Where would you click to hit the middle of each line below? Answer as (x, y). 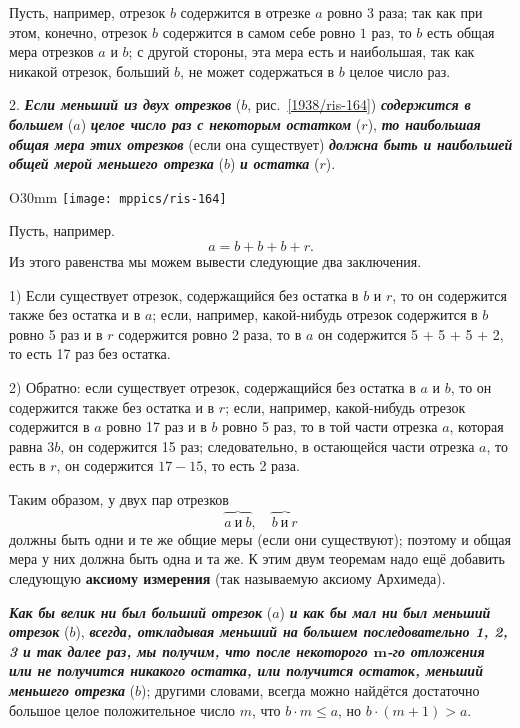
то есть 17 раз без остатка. (90, 353)
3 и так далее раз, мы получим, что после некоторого (188, 650)
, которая (476, 426)
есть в (27, 465)
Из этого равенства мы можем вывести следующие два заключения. (215, 261)
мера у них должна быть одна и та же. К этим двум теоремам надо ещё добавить (257, 558)
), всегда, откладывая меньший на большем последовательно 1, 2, (291, 631)
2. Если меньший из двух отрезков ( (125, 104)
